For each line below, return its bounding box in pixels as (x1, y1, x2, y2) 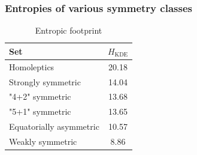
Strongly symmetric (9, 75, 81, 88)
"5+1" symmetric (9, 105, 71, 118)
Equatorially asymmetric (9, 120, 99, 133)
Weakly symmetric (9, 135, 77, 147)
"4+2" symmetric (9, 90, 71, 103)
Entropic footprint (35, 24, 102, 37)
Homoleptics (9, 60, 54, 73)
